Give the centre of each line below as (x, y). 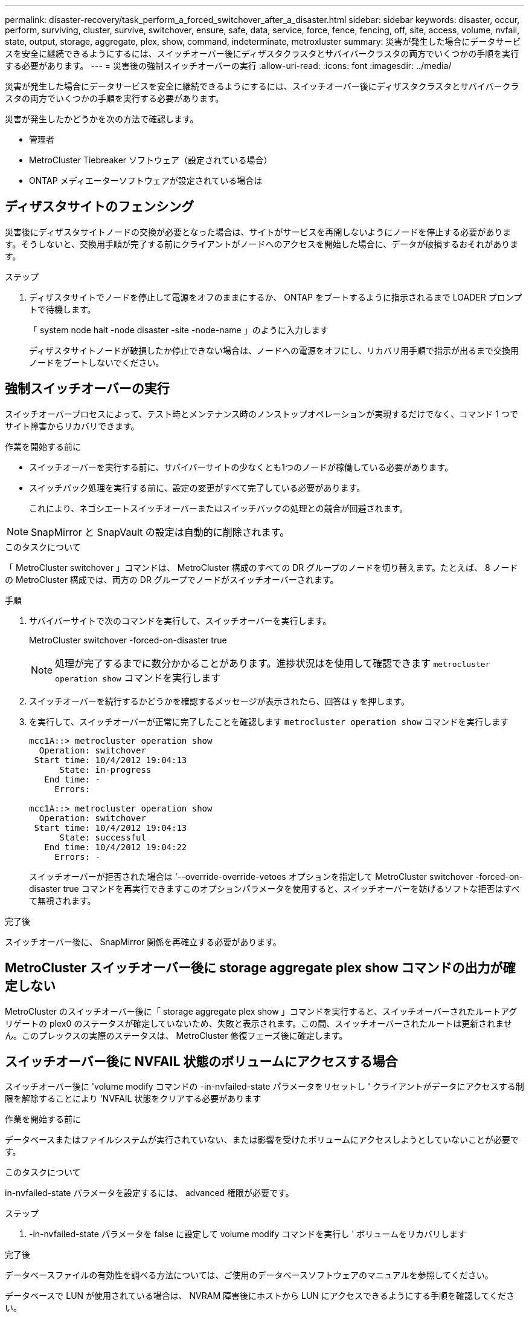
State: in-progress (105, 769)
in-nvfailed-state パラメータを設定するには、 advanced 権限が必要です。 (149, 1193)
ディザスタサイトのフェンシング (100, 207)
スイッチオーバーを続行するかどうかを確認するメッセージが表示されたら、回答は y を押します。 (219, 701)
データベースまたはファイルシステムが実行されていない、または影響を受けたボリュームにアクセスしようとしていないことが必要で (262, 1140)
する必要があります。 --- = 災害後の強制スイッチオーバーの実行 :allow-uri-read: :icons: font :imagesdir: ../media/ (228, 66)
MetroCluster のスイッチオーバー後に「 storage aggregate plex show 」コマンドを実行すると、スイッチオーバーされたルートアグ (261, 1011)
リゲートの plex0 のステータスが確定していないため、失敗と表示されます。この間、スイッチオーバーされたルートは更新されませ (258, 1023)
